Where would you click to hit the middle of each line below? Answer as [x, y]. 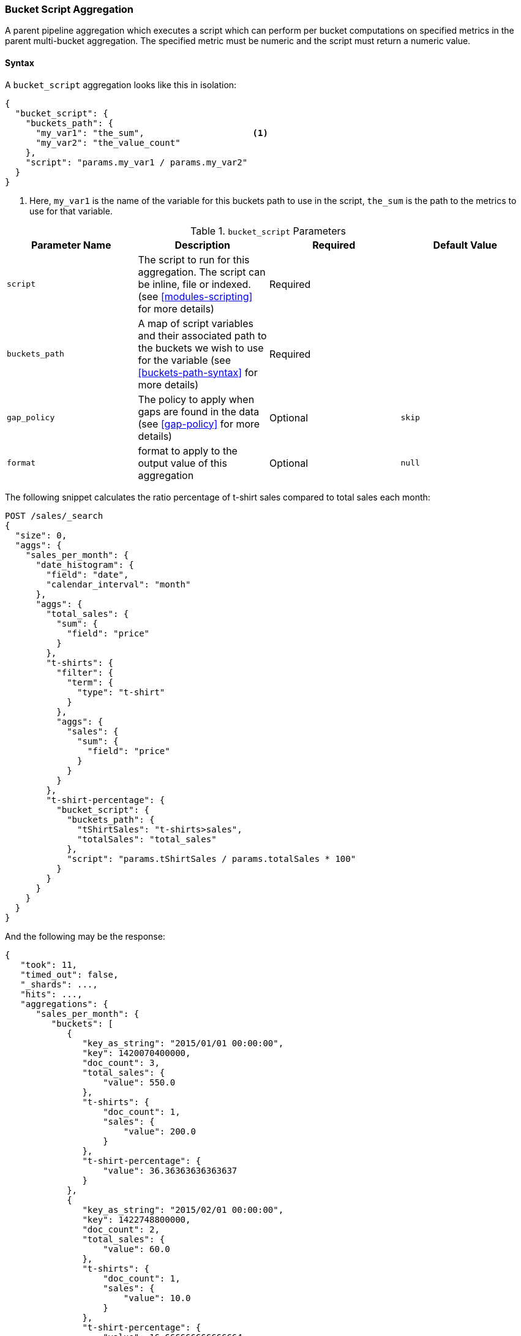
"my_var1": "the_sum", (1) [152, 133]
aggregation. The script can [202, 272]
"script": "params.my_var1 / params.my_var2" [137, 162]
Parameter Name [71, 245]
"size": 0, [41, 535]
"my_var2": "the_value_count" [108, 142]
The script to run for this [194, 259]
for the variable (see [184, 360]
